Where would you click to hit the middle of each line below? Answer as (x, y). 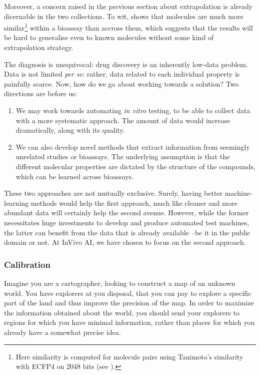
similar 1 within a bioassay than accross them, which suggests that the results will (128, 27)
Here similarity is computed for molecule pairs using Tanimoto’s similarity (129, 356)
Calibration (27, 264)
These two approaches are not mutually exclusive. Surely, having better (113, 193)
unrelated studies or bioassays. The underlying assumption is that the (123, 156)
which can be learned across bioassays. (75, 176)
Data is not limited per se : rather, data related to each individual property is (122, 74)
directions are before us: (41, 93)
